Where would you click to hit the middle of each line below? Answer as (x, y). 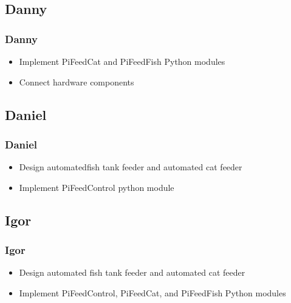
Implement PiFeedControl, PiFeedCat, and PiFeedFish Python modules (152, 292)
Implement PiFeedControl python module (97, 187)
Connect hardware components (77, 82)
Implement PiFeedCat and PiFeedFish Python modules (122, 61)
